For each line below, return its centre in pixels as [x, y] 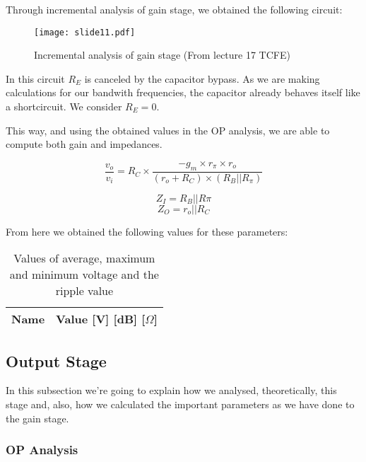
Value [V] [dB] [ [101, 319]
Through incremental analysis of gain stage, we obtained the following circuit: [174, 9]
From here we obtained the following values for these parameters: [147, 231]
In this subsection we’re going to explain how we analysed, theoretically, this [171, 390]
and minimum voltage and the [84, 275]
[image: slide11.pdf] [85, 32]
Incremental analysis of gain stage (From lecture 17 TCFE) [162, 55]
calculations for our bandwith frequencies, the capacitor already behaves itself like [183, 92]
